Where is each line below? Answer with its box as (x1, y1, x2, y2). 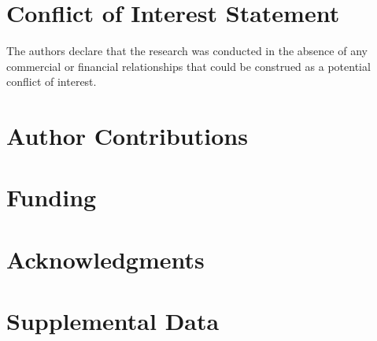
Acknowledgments (6, 243, 205, 275)
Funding (6, 181, 97, 213)
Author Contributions (6, 120, 248, 152)
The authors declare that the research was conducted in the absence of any (6, 43, 368, 59)
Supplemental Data (6, 305, 220, 337)
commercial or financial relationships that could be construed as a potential (6, 57, 371, 74)
